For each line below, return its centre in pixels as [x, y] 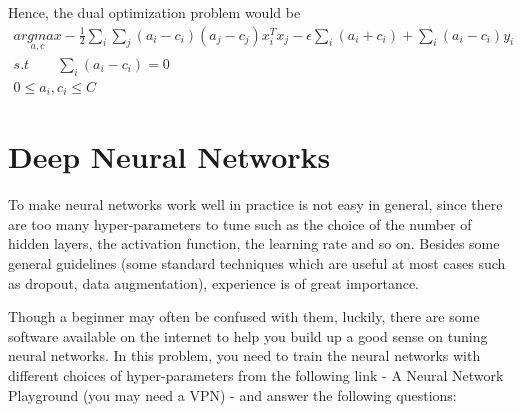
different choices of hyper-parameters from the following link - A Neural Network [256, 375]
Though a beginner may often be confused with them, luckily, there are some [244, 316]
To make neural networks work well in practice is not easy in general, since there [255, 204]
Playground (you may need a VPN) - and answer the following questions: [232, 394]
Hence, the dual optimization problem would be [154, 12]
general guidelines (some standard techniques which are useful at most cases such [257, 263]
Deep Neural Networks [169, 156]
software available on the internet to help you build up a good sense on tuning [248, 335]
